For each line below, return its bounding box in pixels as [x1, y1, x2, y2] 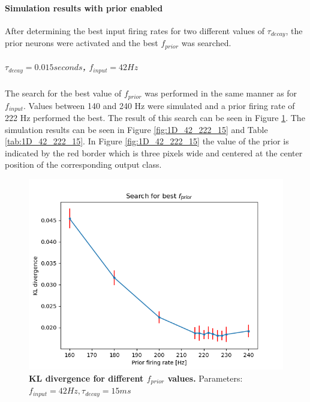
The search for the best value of [5, 87, 122, 99]
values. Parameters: [167, 371, 243, 384]
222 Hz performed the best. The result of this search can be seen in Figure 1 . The [5, 111, 305, 124]
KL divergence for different [29, 371, 144, 384]
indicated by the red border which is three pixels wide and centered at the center [5, 146, 303, 159]
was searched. [181, 37, 231, 49]
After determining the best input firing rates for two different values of [5, 24, 264, 37]
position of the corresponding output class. [5, 158, 162, 171]
